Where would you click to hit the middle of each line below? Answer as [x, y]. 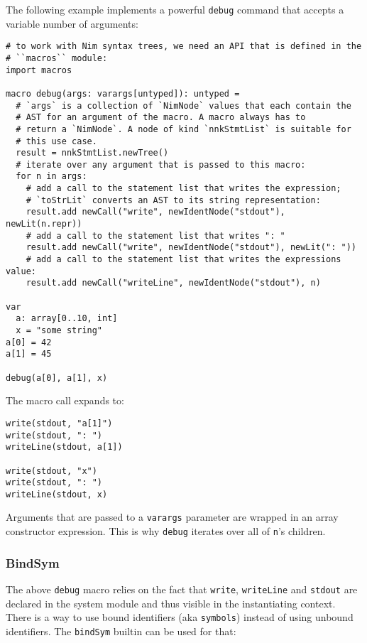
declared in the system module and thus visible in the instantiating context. [171, 603]
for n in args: [51, 177]
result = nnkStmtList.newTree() [92, 153]
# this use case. [56, 141]
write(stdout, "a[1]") [59, 423]
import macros [39, 70]
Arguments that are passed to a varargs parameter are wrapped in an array [172, 517]
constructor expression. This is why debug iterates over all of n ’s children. [166, 531]
